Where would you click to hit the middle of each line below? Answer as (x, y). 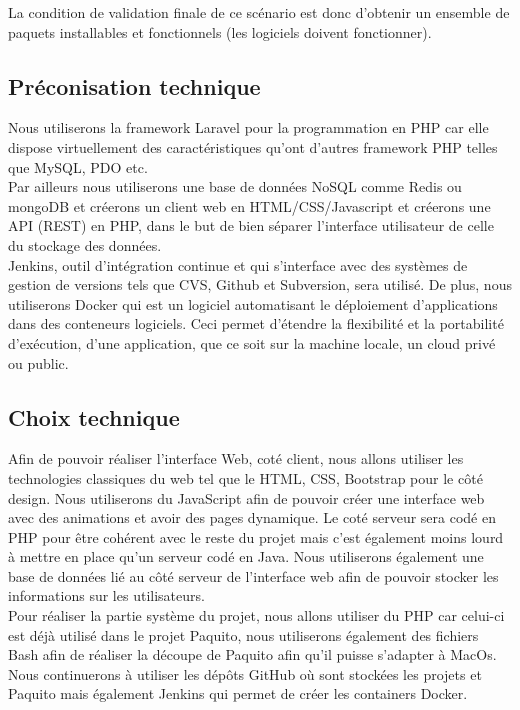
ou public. (38, 362)
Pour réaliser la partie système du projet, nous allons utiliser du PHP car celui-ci (256, 615)
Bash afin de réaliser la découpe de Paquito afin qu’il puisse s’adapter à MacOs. (252, 654)
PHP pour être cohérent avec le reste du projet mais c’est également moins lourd (256, 536)
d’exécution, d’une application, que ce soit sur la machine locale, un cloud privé (252, 342)
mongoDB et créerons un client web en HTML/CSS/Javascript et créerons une (249, 205)
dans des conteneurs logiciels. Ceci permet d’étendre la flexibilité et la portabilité (256, 323)
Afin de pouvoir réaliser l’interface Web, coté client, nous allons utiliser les (236, 458)
